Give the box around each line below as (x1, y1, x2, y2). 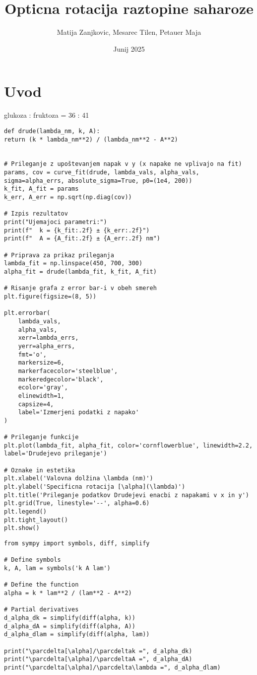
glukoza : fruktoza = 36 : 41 (4, 110, 89, 120)
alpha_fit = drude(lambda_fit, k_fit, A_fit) (4, 268, 157, 275)
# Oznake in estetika (4, 466, 75, 474)
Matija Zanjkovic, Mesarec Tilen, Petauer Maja (57, 27, 201, 37)
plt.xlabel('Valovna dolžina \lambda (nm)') (4, 475, 153, 482)
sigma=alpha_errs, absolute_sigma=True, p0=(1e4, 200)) (4, 177, 193, 184)
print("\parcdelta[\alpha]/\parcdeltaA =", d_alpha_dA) (4, 656, 193, 663)
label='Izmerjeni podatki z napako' (18, 409, 139, 416)
